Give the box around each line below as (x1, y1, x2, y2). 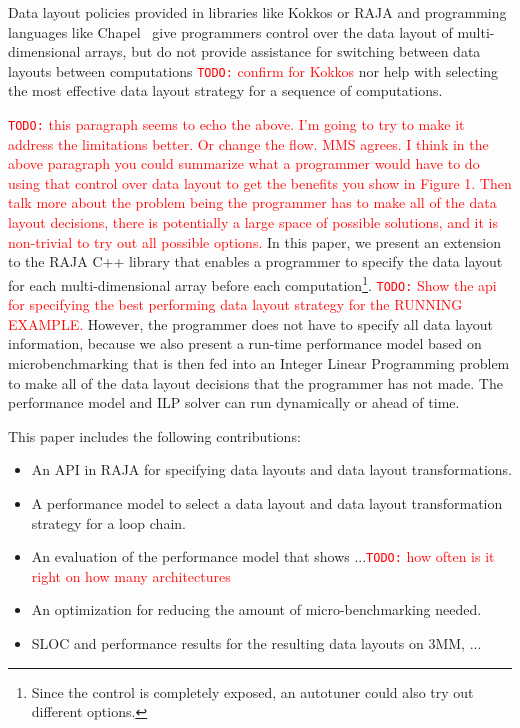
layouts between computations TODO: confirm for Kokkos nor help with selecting (8, 60, 499, 81)
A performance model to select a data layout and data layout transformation (31, 492, 503, 513)
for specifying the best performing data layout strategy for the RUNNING (8, 294, 463, 315)
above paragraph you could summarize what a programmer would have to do (8, 153, 480, 174)
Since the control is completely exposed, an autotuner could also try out (31, 681, 474, 702)
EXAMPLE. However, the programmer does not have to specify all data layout (8, 313, 493, 334)
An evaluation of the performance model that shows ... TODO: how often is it (31, 546, 495, 567)
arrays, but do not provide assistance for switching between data (85, 41, 481, 62)
